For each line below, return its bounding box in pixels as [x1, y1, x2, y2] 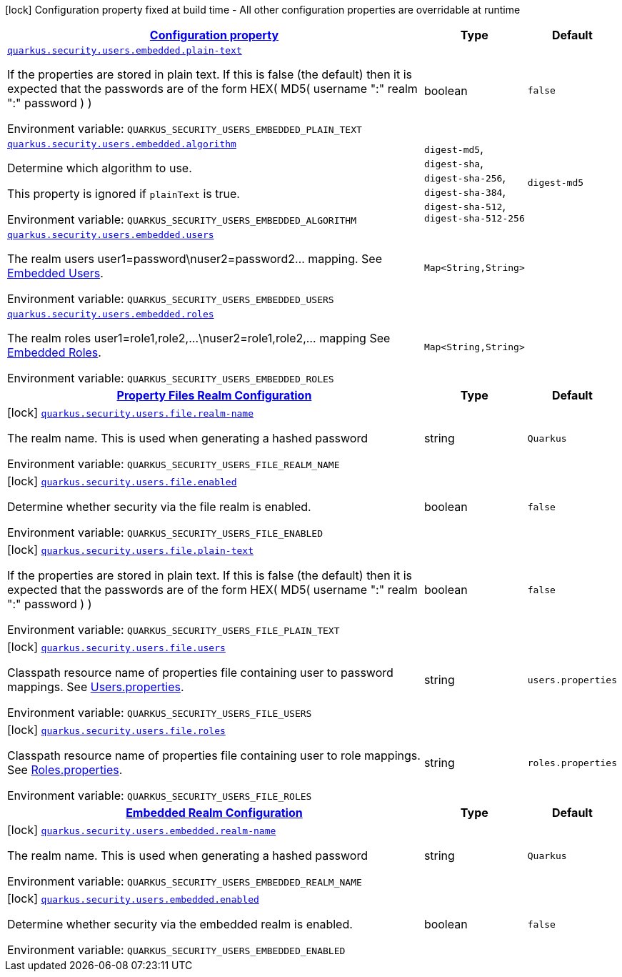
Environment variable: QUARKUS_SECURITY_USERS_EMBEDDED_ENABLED [7, 943, 346, 957]
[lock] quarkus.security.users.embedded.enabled [7, 891, 259, 906]
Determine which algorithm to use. [7, 161, 192, 175]
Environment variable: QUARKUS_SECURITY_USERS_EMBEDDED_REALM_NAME [7, 874, 362, 888]
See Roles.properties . [7, 763, 123, 777]
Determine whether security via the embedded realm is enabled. [7, 917, 353, 931]
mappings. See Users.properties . [7, 680, 184, 694]
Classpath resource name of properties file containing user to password [7, 665, 393, 680]
